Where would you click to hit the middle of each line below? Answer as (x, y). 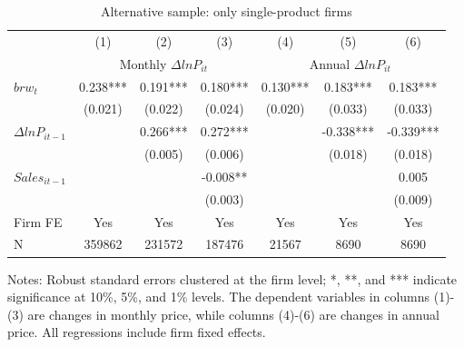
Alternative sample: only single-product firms (226, 11)
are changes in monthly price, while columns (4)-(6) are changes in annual (233, 314)
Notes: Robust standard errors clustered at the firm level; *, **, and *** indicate (232, 278)
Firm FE (38, 221)
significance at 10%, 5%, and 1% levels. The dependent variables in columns (219, 297)
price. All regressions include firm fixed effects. (137, 332)
